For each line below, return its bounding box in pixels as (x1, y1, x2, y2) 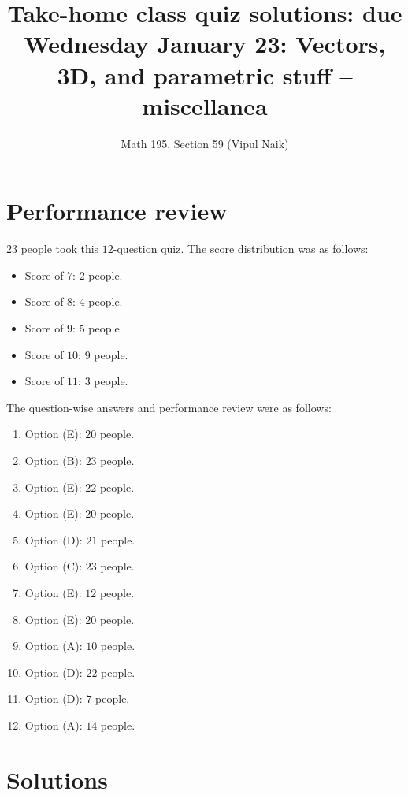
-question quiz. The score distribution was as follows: (113, 240, 369, 257)
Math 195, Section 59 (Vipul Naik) (121, 135, 289, 151)
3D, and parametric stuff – (57, 58, 353, 91)
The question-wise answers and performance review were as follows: (6, 399, 332, 415)
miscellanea (142, 89, 268, 121)
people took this (20, 240, 99, 257)
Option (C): (24, 558, 83, 574)
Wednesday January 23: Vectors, (24, 28, 386, 60)
